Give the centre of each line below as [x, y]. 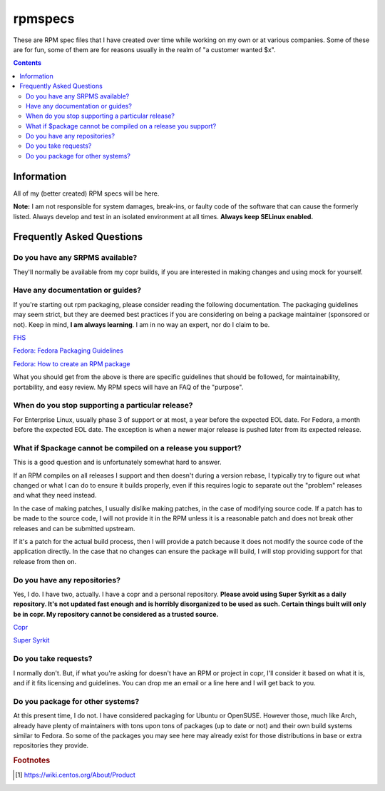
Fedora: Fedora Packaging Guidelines [68, 351]
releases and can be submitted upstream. [74, 528]
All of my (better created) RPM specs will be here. [86, 193]
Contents [27, 63]
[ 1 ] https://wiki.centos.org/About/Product [75, 775]
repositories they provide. [51, 745]
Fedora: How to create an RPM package [72, 363]
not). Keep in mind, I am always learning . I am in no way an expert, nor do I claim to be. [142, 324]
